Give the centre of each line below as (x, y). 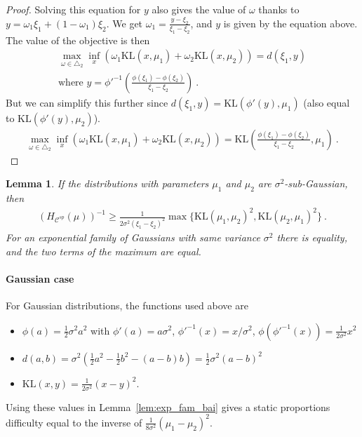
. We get (125, 23)
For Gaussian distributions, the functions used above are (127, 305)
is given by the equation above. (290, 23)
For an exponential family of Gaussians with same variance (133, 237)
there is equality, (312, 237)
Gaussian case (40, 278)
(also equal (327, 102)
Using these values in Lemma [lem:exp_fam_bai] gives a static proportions (168, 406)
